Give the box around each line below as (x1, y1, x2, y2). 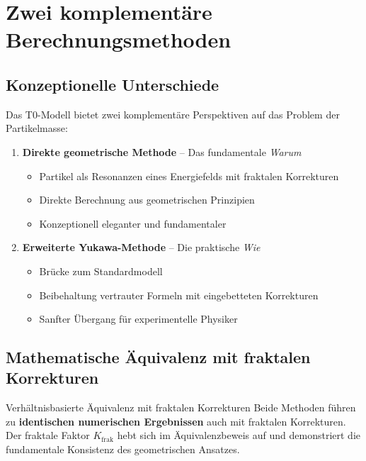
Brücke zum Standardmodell (39, 263, 163, 278)
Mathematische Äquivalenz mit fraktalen (6, 346, 311, 368)
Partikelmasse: (6, 121, 68, 135)
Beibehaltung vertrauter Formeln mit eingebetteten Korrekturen (39, 287, 319, 302)
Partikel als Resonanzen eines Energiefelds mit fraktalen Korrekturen (39, 168, 339, 183)
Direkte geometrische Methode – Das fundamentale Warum (22, 144, 302, 159)
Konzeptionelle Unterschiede (6, 73, 219, 95)
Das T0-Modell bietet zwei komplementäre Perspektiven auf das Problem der (6, 106, 340, 121)
